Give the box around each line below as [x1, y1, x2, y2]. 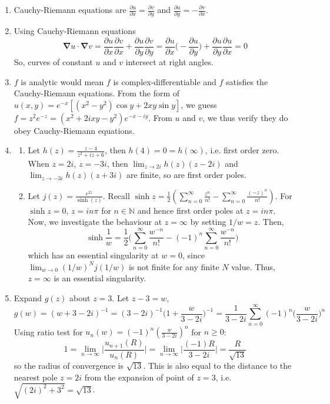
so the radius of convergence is [14, 359, 124, 372]
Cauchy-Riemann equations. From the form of [14, 87, 180, 99]
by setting [190, 216, 226, 228]
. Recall [102, 189, 130, 201]
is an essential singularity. [54, 272, 146, 284]
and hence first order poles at [137, 204, 244, 216]
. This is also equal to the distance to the [143, 359, 292, 372]
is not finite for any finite [128, 260, 219, 272]
